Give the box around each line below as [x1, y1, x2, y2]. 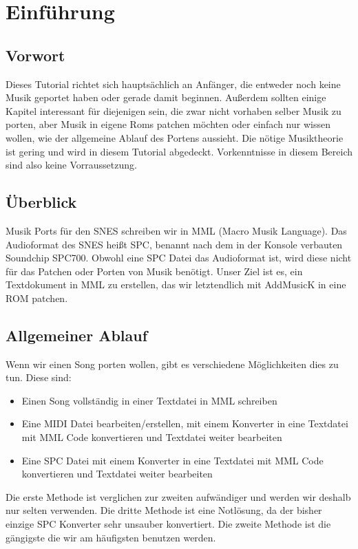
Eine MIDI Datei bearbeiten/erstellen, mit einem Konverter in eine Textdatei [21, 416, 348, 431]
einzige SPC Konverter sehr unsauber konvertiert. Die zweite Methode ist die [6, 517, 331, 531]
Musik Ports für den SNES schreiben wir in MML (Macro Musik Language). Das [6, 223, 347, 237]
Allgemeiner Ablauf [6, 324, 148, 345]
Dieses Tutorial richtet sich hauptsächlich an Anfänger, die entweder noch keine [6, 76, 341, 91]
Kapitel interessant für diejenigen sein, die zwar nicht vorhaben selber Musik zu [6, 103, 341, 118]
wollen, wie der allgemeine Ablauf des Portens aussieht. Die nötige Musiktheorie [6, 130, 344, 144]
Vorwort [6, 44, 65, 65]
